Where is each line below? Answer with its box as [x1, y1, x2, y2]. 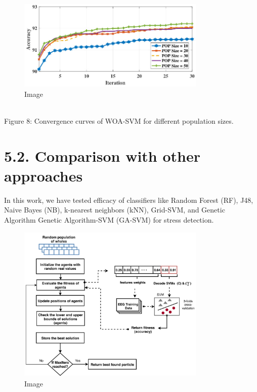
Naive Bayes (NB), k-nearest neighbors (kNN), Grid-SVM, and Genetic [4, 204, 225, 215]
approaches [4, 165, 83, 186]
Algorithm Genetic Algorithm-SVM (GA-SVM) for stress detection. [4, 214, 214, 225]
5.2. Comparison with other [4, 145, 201, 166]
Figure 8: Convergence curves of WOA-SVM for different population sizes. [4, 115, 234, 126]
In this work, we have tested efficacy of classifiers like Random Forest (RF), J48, [4, 194, 253, 205]
